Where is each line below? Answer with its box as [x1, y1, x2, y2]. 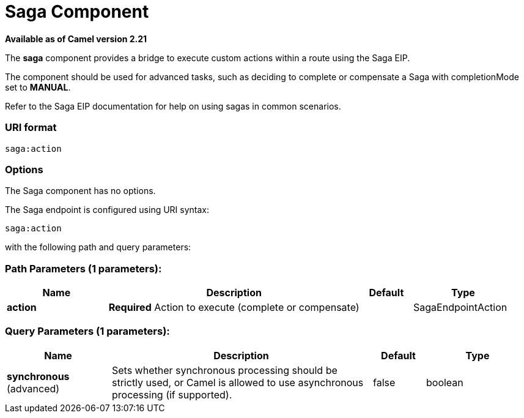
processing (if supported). [112, 388, 232, 401]
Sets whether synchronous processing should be [112, 364, 338, 376]
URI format [5, 121, 57, 134]
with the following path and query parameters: [5, 242, 191, 253]
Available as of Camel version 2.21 [5, 33, 147, 44]
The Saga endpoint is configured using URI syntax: [5, 204, 210, 215]
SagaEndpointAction [413, 301, 507, 313]
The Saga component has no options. [5, 185, 156, 196]
